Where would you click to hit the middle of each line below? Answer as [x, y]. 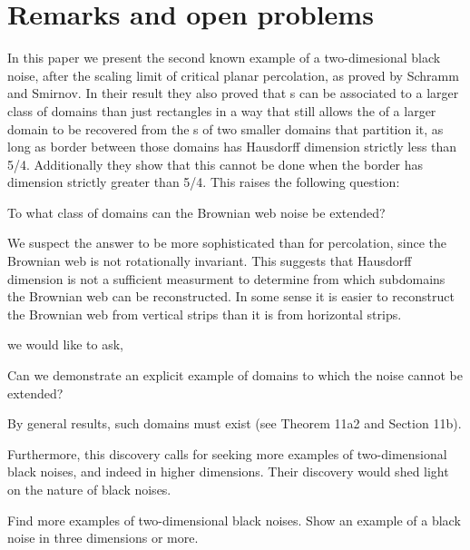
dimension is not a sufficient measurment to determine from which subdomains [226, 278]
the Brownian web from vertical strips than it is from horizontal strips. [205, 314]
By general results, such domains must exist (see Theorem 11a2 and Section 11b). [235, 423]
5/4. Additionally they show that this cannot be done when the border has [215, 164]
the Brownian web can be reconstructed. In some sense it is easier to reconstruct [231, 296]
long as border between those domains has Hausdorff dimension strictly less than [232, 147]
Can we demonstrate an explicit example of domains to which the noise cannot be [235, 375]
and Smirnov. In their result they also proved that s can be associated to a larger [233, 93]
